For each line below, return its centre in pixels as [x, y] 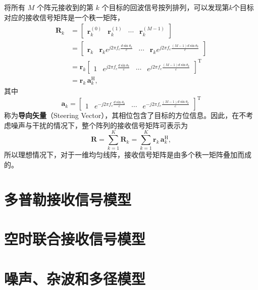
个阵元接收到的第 [65, 7]
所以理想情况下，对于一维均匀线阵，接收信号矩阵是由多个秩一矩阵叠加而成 [128, 155]
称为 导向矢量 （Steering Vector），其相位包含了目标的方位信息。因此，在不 [125, 115]
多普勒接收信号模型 [68, 199]
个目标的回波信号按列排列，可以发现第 [165, 7]
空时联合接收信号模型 [75, 239]
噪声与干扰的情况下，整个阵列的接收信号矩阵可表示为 [99, 125]
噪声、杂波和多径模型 [75, 278]
